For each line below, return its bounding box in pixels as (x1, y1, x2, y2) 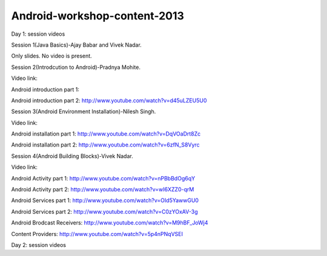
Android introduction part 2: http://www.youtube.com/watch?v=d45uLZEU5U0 (11, 97, 207, 104)
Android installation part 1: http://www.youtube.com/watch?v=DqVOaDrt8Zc (11, 130, 201, 137)
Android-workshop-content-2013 (11, 9, 185, 22)
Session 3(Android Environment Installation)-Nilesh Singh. (11, 108, 156, 115)
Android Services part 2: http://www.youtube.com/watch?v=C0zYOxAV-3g (11, 208, 198, 215)
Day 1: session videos (11, 30, 65, 38)
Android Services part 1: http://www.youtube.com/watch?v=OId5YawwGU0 (11, 197, 199, 204)
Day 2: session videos (11, 241, 67, 248)
